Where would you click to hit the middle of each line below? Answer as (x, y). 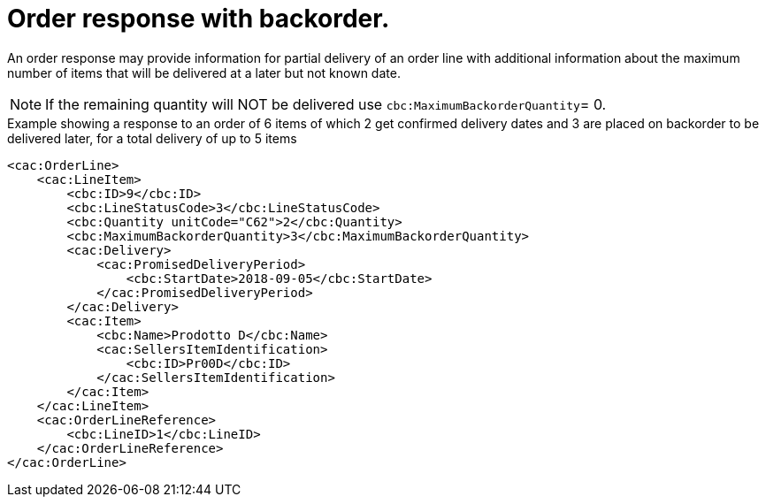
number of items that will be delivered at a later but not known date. (204, 73)
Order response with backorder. (199, 19)
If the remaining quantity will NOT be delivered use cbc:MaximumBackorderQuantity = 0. (326, 104)
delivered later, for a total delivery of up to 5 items (152, 138)
